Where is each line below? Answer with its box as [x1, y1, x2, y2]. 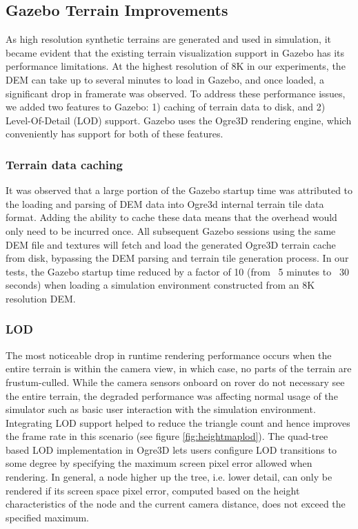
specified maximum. [6, 510, 90, 524]
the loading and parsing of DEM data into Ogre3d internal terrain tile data [6, 196, 324, 211]
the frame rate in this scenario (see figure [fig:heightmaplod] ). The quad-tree [6, 429, 328, 443]
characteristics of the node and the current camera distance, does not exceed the [6, 497, 346, 511]
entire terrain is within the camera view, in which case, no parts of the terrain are [6, 361, 352, 376]
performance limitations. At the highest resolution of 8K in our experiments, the [6, 59, 346, 73]
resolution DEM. [6, 291, 76, 305]
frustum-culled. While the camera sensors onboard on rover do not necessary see [6, 374, 345, 389]
